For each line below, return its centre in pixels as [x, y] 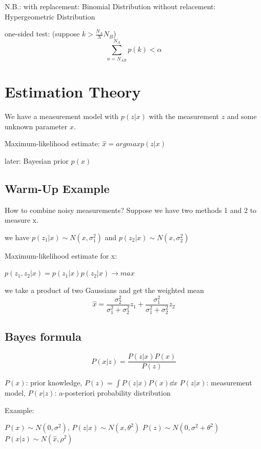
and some [242, 116]
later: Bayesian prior [37, 160]
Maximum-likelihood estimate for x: [61, 255]
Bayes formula [43, 336]
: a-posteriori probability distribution [113, 393]
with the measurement [184, 116]
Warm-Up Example [57, 188]
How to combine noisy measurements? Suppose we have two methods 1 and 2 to [131, 210]
